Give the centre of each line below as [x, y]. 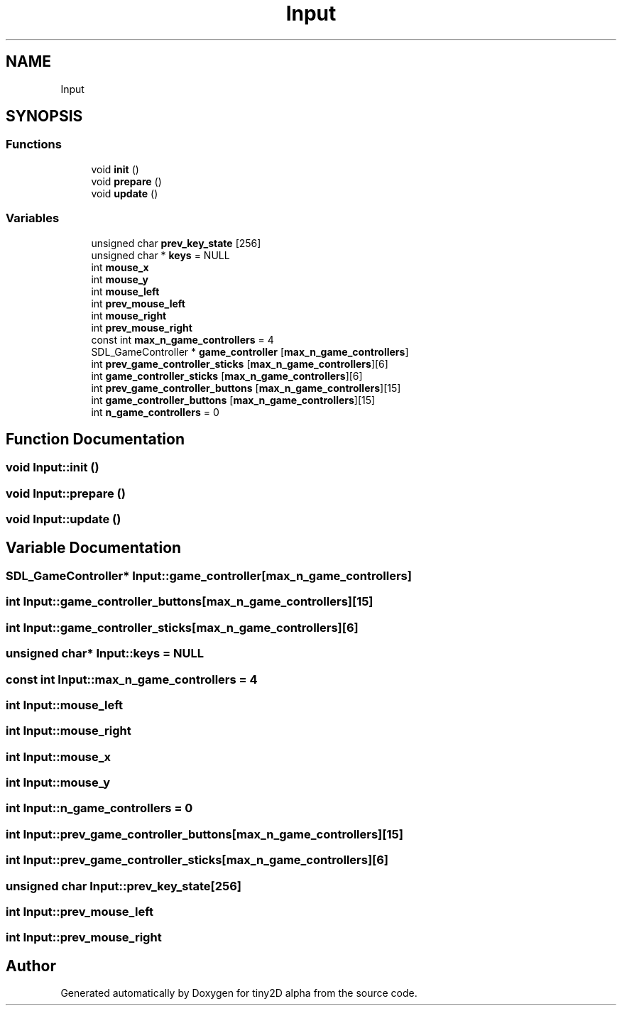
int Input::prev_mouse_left [80, 911]
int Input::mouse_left [65, 705]
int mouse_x [120, 267]
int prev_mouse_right [142, 327]
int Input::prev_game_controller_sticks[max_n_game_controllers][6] [197, 860]
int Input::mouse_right [69, 731]
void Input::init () [53, 468]
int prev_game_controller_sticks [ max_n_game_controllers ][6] [240, 364]
